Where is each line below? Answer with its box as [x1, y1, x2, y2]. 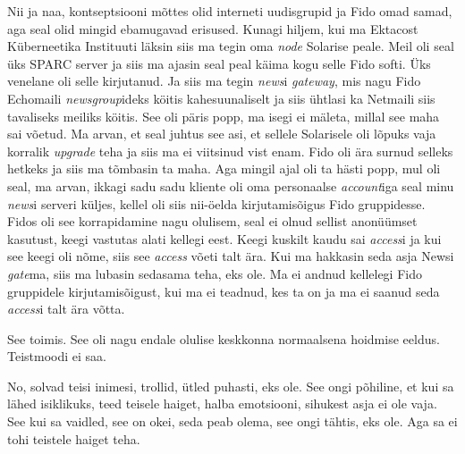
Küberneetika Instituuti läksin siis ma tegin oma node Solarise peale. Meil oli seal [7, 37, 454, 55]
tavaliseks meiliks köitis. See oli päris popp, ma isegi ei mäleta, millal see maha [7, 106, 440, 125]
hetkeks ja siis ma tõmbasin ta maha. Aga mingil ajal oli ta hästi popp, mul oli [7, 159, 441, 178]
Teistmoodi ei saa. [7, 347, 106, 366]
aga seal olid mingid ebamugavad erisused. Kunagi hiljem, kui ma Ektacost [7, 19, 418, 38]
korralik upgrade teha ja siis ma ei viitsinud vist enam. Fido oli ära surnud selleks [7, 141, 453, 160]
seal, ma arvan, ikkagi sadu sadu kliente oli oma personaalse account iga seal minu [7, 176, 454, 195]
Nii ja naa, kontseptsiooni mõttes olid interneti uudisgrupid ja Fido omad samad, [7, 2, 452, 20]
